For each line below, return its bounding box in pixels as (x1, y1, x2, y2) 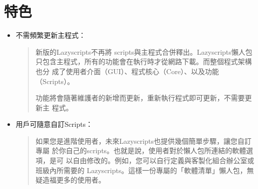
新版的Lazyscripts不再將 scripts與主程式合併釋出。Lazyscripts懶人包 (35, 46, 253, 57)
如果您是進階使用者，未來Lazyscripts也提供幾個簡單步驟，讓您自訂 (35, 135, 252, 146)
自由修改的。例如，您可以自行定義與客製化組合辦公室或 (73, 155, 255, 166)
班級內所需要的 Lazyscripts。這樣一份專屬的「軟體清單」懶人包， (35, 165, 247, 175)
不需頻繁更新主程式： (15, 30, 86, 40)
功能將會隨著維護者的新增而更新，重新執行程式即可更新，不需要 (35, 93, 245, 103)
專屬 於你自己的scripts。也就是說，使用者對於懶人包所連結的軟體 (35, 145, 247, 156)
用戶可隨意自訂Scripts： (15, 119, 93, 129)
